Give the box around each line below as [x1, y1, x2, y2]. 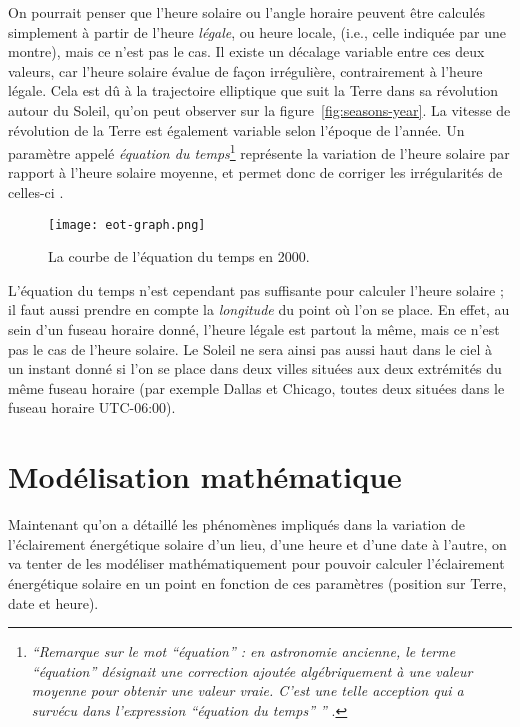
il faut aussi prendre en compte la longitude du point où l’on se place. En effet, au [8, 299, 510, 320]
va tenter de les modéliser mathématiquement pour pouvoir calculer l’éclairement [8, 553, 505, 574]
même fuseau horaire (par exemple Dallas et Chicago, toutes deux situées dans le [8, 377, 505, 398]
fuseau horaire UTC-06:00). [8, 397, 176, 418]
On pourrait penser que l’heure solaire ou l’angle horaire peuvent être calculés [8, 2, 485, 22]
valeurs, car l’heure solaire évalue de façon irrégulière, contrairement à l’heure [8, 60, 483, 81]
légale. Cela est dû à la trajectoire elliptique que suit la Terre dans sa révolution [8, 80, 499, 101]
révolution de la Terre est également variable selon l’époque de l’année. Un [8, 119, 465, 140]
